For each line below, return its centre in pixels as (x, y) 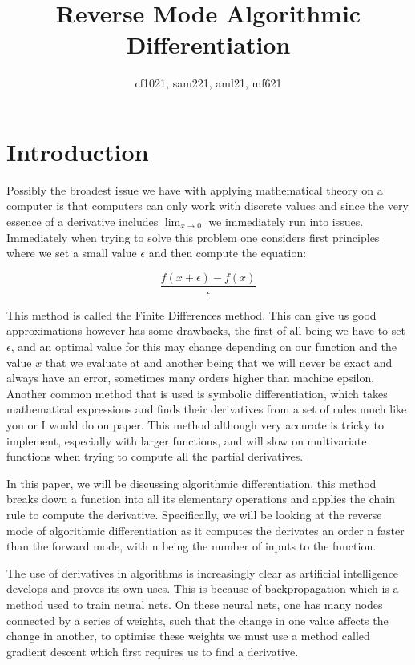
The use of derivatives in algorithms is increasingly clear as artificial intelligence (203, 572)
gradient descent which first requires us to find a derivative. (153, 651)
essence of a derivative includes (83, 222)
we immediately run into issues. (286, 222)
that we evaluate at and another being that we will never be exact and (219, 362)
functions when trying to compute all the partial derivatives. (155, 456)
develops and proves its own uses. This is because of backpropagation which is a (203, 588)
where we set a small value (72, 253)
